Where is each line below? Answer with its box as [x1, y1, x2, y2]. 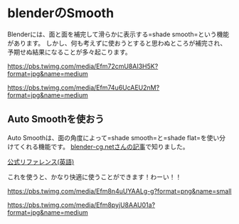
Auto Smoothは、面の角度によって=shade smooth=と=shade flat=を [7, 133, 208, 142]
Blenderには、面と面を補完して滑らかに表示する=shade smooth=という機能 [7, 30, 230, 38]
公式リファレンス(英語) [7, 157, 75, 166]
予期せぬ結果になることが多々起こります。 [7, 48, 132, 56]
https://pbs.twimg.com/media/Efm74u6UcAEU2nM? [7, 83, 160, 92]
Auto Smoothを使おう [7, 113, 105, 125]
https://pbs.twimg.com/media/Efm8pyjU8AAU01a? [7, 201, 155, 209]
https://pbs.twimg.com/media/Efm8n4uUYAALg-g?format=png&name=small [7, 186, 232, 195]
